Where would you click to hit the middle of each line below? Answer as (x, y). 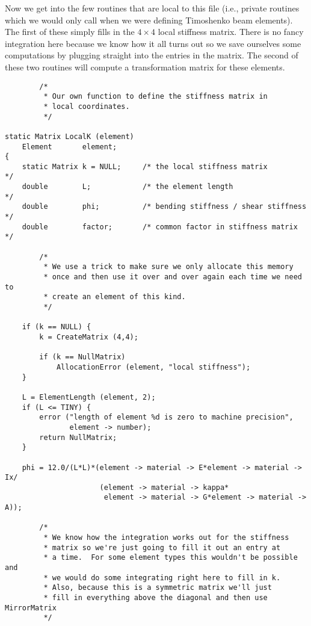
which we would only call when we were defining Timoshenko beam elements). (149, 20)
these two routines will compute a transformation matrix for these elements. (145, 67)
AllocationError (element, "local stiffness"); (153, 367)
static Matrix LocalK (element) (69, 136)
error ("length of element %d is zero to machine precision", (166, 417)
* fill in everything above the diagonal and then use (155, 598)
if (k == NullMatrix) (82, 357)
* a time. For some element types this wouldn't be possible (171, 558)
